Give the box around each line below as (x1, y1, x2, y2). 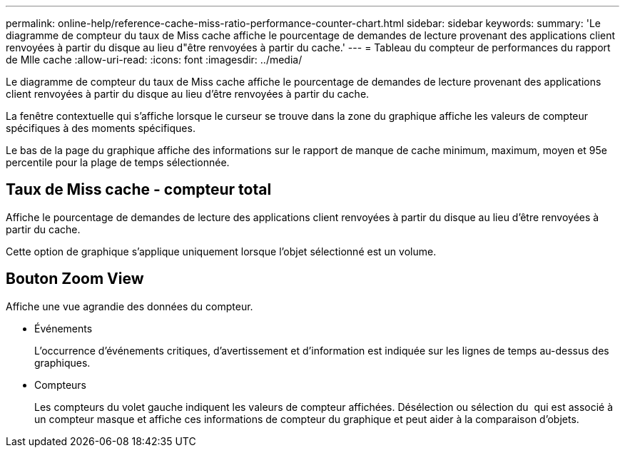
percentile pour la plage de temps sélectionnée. (6, 156, 230, 168)
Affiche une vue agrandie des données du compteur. (6, 300, 253, 312)
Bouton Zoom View (6, 270, 144, 288)
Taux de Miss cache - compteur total (6, 180, 272, 199)
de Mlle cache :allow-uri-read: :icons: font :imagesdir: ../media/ (6, 54, 303, 66)
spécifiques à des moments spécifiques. (6, 122, 195, 134)
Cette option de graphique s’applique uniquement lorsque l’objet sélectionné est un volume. (6, 245, 437, 258)
